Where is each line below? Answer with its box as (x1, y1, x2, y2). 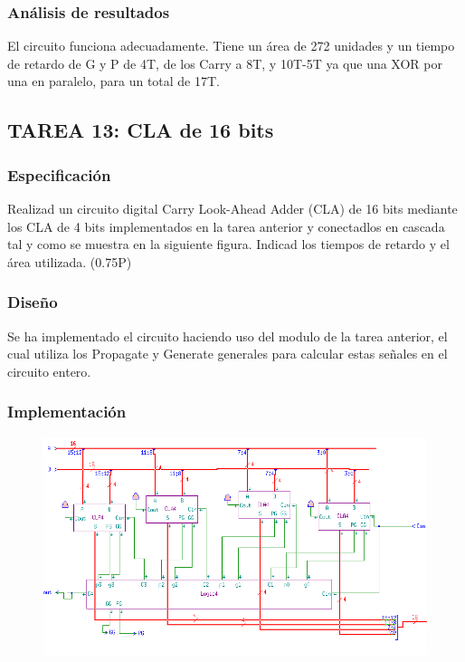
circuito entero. (7, 361, 91, 380)
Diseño (7, 291, 58, 313)
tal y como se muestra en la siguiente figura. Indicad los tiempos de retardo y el (7, 235, 450, 254)
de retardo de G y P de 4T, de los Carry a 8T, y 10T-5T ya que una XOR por (7, 53, 442, 72)
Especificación (7, 163, 111, 186)
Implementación (7, 400, 127, 423)
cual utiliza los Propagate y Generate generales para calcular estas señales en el (7, 344, 448, 363)
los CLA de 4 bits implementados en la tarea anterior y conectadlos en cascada (7, 216, 445, 235)
